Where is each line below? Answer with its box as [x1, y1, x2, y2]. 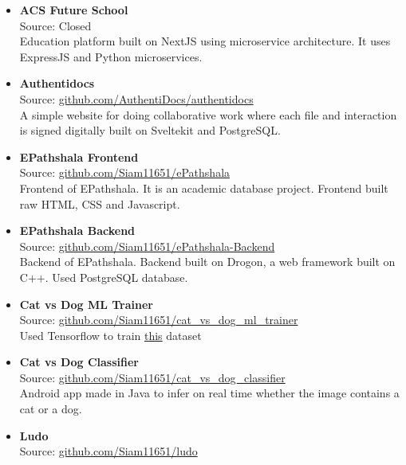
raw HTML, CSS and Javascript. [19, 195, 180, 212]
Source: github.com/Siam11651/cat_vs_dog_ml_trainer [19, 311, 298, 328]
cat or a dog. [19, 401, 82, 417]
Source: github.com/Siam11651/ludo [19, 443, 198, 459]
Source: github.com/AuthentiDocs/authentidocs [19, 90, 254, 107]
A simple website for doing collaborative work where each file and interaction [19, 106, 397, 123]
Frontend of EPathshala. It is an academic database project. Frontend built [19, 179, 388, 196]
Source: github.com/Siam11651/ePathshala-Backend [19, 237, 275, 254]
